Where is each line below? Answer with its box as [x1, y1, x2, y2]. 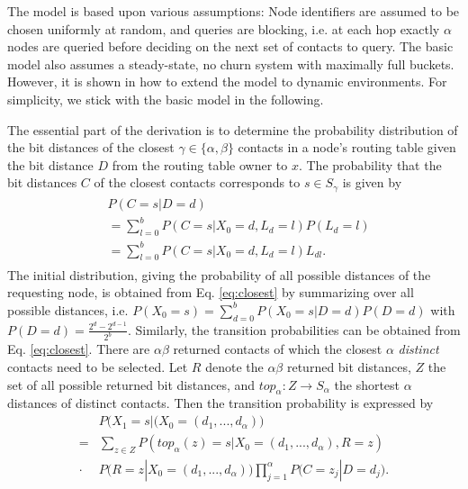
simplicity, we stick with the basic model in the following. [7, 89, 324, 108]
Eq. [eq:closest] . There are [7, 340, 150, 358]
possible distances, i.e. [7, 300, 129, 319]
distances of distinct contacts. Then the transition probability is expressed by [7, 394, 434, 412]
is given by [342, 173, 402, 192]
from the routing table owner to [112, 155, 288, 174]
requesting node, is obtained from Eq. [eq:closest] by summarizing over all [7, 283, 414, 302]
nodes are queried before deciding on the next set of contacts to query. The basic [7, 37, 454, 56]
